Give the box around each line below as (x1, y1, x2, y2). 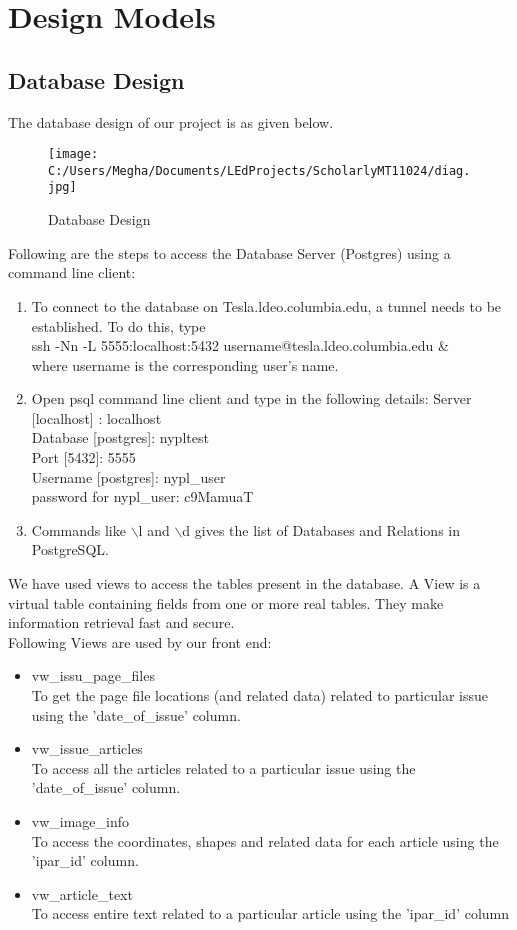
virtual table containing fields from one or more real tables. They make (8, 592, 444, 613)
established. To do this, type (31, 315, 206, 336)
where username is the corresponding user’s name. (31, 354, 339, 375)
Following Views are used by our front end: (8, 631, 272, 652)
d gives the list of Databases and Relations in (182, 519, 460, 540)
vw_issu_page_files (31, 665, 155, 686)
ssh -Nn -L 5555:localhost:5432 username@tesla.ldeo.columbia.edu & (31, 335, 449, 356)
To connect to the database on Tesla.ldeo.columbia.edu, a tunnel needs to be (31, 295, 502, 316)
